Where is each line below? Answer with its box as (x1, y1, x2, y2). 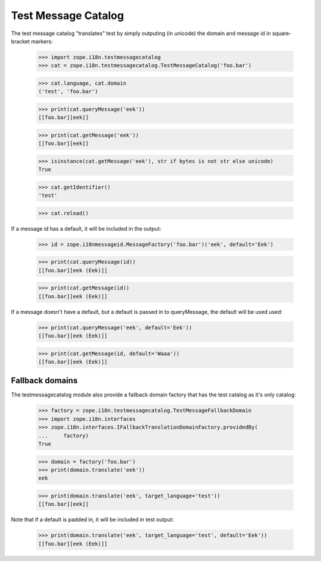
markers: (30, 37, 53, 45)
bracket (11, 37, 30, 45)
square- (272, 30, 292, 37)
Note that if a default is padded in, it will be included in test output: (11, 516, 174, 523)
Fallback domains (11, 376, 78, 386)
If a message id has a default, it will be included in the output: (11, 225, 162, 232)
